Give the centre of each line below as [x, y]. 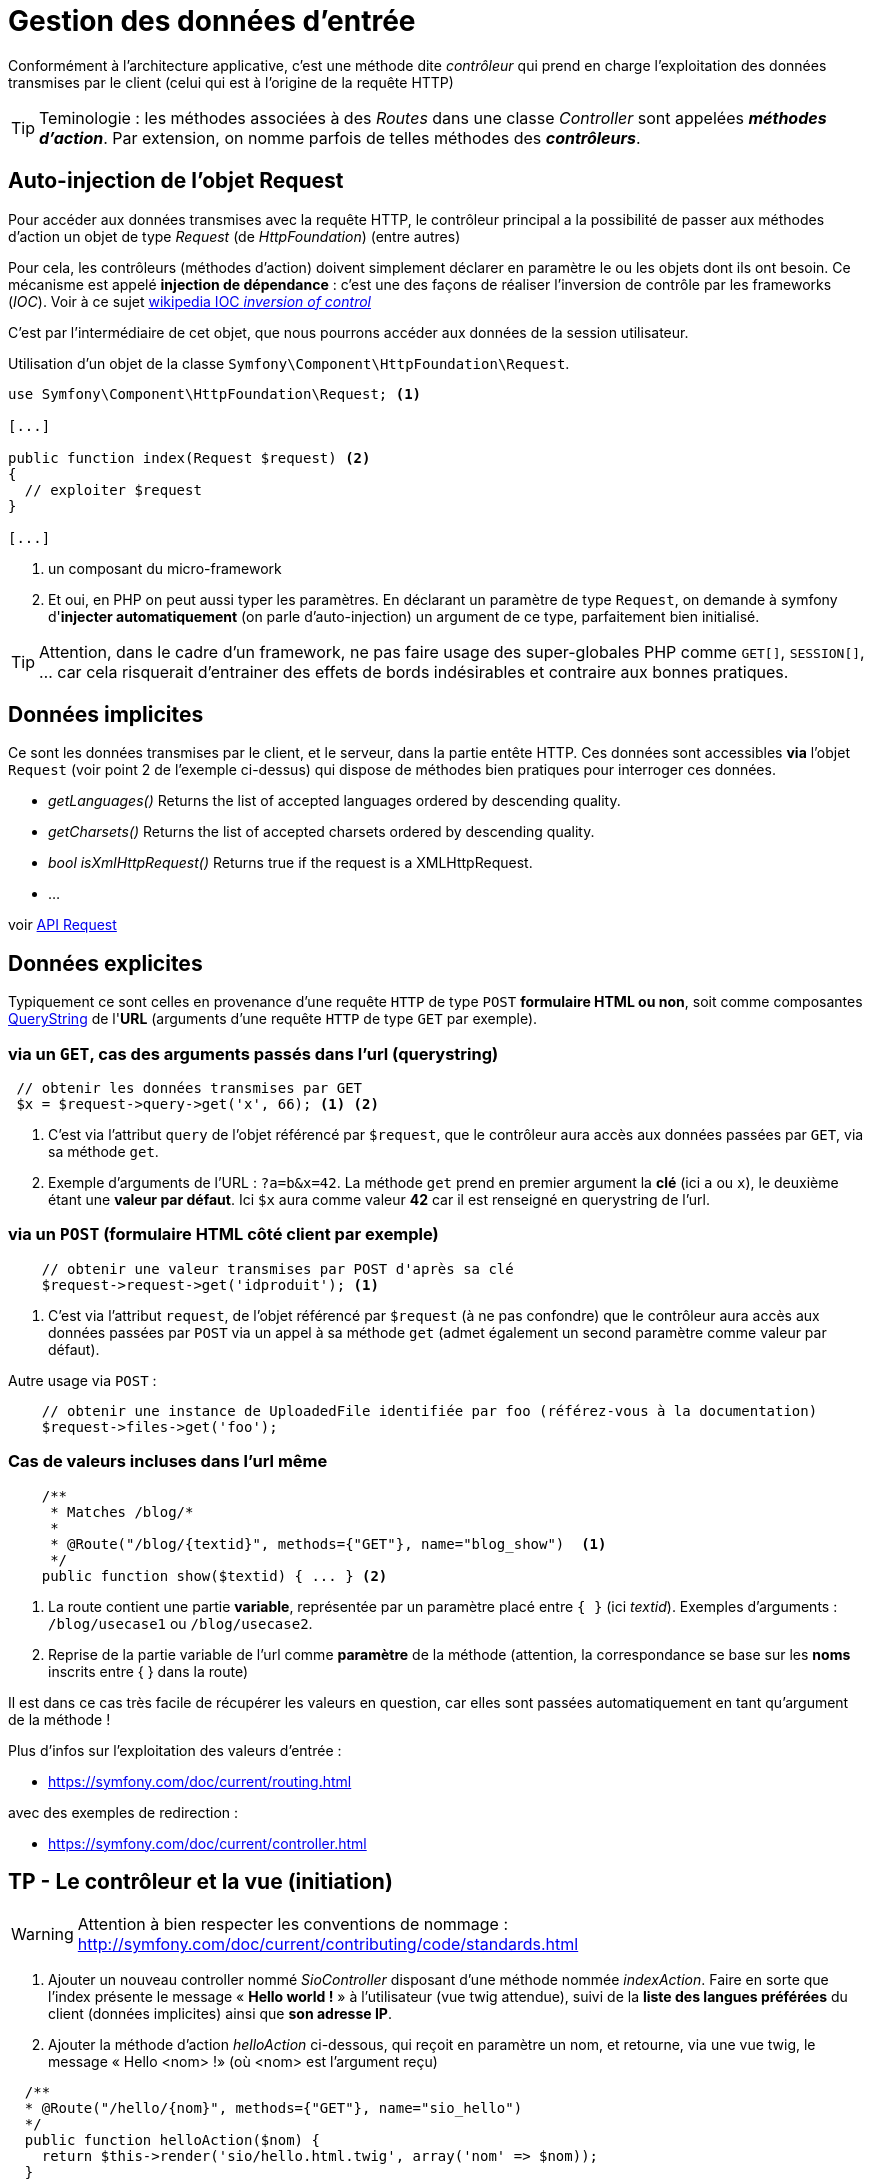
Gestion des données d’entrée [212, 21]
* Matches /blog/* [122, 1511]
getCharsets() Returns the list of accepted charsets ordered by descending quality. [321, 832]
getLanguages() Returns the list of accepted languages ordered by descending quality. [334, 801]
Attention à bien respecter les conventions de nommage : [293, 1924]
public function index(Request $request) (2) [189, 457]
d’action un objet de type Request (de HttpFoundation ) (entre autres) [234, 236]
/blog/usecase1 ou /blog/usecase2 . [180, 1623]
